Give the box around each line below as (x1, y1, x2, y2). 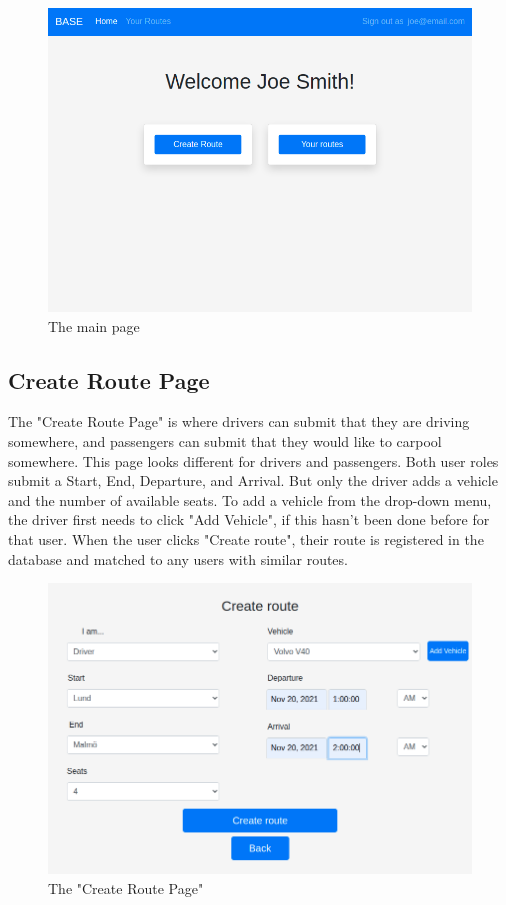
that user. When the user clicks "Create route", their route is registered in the (8, 528, 484, 549)
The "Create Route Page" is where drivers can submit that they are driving (8, 411, 470, 432)
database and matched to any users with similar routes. (8, 548, 348, 569)
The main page (48, 315, 140, 336)
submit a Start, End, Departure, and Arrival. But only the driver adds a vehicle (8, 470, 498, 491)
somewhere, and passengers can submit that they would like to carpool (8, 431, 442, 452)
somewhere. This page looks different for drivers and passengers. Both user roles (8, 450, 499, 471)
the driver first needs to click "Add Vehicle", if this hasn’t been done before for (8, 509, 490, 530)
